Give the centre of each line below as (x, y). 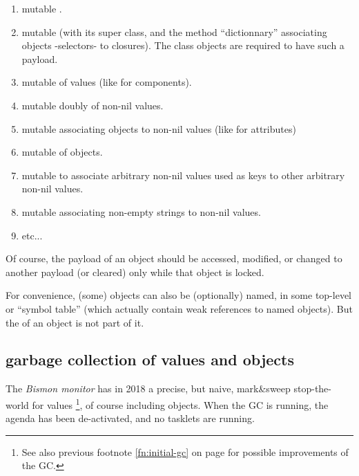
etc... (32, 235)
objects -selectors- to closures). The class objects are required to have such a (183, 45)
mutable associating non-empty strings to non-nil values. (141, 211)
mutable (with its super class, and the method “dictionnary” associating (174, 31)
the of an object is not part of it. (75, 322)
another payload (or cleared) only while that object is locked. (135, 272)
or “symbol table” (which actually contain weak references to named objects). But (179, 308)
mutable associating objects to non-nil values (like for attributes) (159, 128)
